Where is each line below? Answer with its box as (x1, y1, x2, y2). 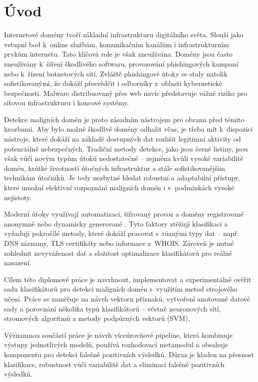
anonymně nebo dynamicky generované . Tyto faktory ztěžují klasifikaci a (4, 218, 228, 229)
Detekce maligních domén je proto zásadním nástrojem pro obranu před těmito (4, 114, 245, 124)
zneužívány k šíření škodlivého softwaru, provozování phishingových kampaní (4, 58, 238, 69)
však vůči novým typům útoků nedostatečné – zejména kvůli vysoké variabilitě (4, 153, 244, 163)
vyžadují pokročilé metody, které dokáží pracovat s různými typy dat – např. (4, 228, 239, 238)
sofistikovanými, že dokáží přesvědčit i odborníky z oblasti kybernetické (4, 78, 222, 88)
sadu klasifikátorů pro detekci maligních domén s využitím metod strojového (4, 284, 238, 294)
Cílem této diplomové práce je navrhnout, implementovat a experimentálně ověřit (4, 274, 252, 284)
